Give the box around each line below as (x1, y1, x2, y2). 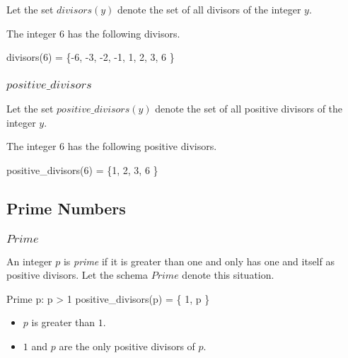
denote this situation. (182, 267, 274, 282)
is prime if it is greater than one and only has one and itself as (63, 253, 335, 268)
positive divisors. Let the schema (6, 267, 149, 282)
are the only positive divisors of (59, 338, 195, 353)
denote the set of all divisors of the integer (117, 2, 301, 16)
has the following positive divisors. (67, 139, 217, 154)
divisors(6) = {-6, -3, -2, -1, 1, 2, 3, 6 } (6, 50, 175, 64)
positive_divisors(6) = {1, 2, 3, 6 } (6, 162, 158, 177)
